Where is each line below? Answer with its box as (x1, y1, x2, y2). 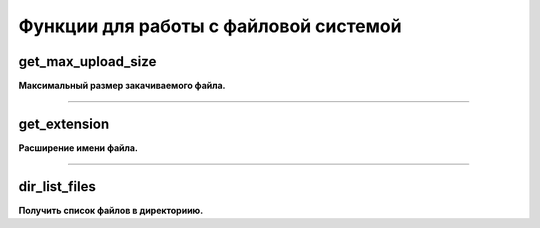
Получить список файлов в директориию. (18, 204, 204, 216)
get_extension (18, 115, 110, 132)
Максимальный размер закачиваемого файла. (18, 80, 226, 92)
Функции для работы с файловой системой (18, 15, 402, 37)
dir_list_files (18, 178, 97, 195)
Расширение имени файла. (18, 141, 139, 154)
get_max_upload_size (18, 53, 157, 70)
